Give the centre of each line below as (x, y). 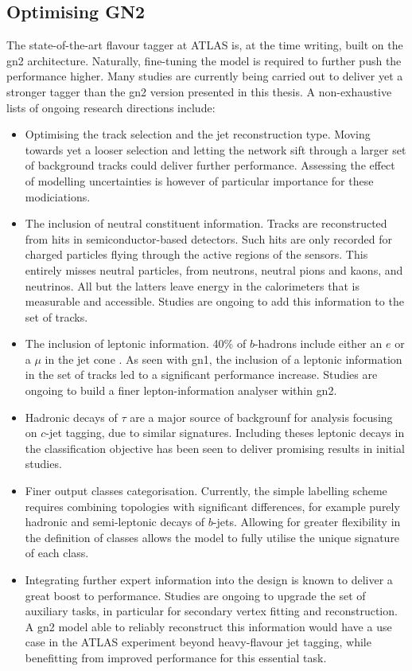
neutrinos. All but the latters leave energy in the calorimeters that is (192, 285)
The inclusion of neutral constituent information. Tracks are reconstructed (206, 223)
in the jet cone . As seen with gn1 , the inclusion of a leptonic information (223, 359)
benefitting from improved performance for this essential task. (176, 657)
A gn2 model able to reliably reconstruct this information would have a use (208, 626)
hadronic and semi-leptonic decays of (115, 522)
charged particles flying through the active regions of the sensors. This (196, 254)
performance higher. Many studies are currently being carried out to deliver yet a (205, 76)
